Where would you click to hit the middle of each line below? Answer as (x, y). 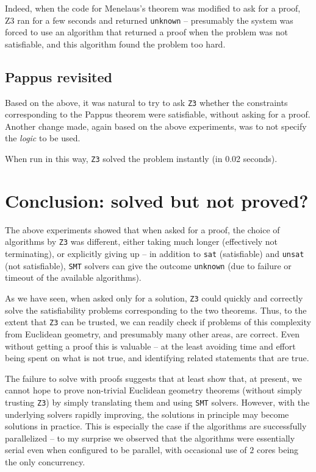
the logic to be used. (43, 138)
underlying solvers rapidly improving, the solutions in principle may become (147, 414)
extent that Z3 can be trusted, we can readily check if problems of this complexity (158, 322)
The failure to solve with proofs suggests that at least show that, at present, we (153, 378)
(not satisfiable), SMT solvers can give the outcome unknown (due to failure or (148, 265)
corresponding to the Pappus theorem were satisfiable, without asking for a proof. (158, 114)
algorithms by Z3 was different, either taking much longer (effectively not (142, 241)
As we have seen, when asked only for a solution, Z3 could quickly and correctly (154, 298)
